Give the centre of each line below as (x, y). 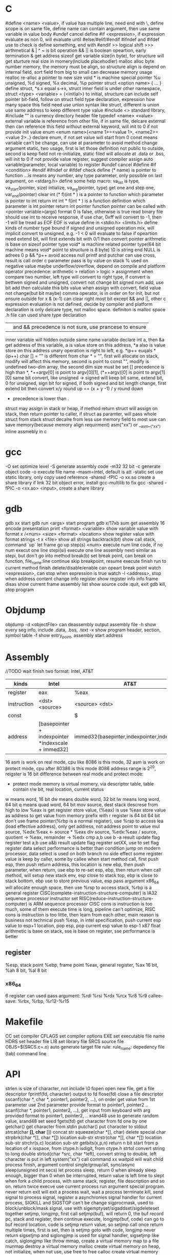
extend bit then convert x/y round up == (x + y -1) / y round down (74, 389)
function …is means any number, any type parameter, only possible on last (84, 175)
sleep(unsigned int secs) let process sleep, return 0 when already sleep (81, 1170)
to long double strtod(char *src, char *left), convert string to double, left (81, 1154)
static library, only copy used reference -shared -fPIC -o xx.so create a (80, 477)
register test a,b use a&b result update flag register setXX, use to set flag (82, 843)
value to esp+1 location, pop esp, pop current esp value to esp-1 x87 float (83, 925)
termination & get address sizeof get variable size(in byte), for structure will (85, 56)
